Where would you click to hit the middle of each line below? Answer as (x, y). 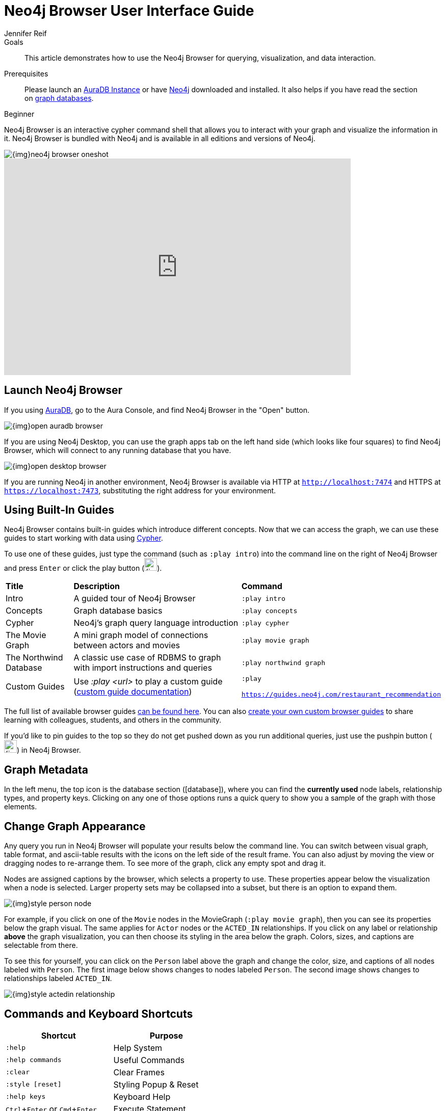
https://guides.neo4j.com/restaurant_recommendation (341, 695)
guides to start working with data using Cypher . (84, 538)
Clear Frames (139, 1072)
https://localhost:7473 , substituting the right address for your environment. (140, 490)
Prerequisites (26, 73)
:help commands (34, 1060)
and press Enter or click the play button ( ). (83, 568)
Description (97, 586)
